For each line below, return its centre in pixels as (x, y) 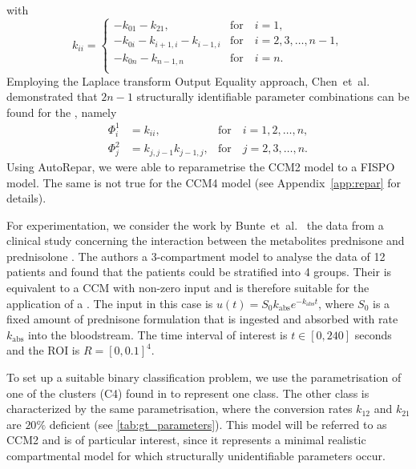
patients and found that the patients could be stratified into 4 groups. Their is (199, 272)
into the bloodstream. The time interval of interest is (158, 334)
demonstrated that (52, 96)
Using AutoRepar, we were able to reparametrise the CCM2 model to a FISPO (201, 166)
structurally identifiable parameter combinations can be (273, 96)
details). (26, 198)
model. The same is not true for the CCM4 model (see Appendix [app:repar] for (204, 182)
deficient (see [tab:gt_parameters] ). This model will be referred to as (218, 424)
